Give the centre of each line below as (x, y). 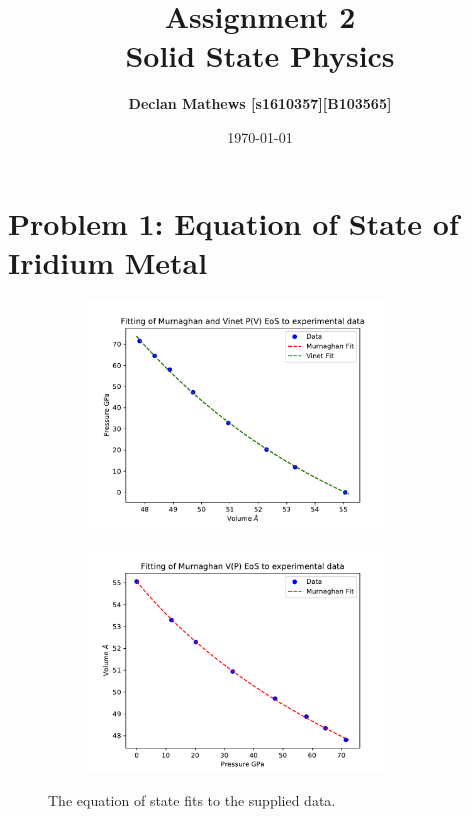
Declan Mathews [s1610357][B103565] (260, 103)
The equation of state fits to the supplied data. (192, 800)
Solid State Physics (260, 55)
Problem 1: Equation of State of (233, 222)
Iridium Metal (108, 261)
